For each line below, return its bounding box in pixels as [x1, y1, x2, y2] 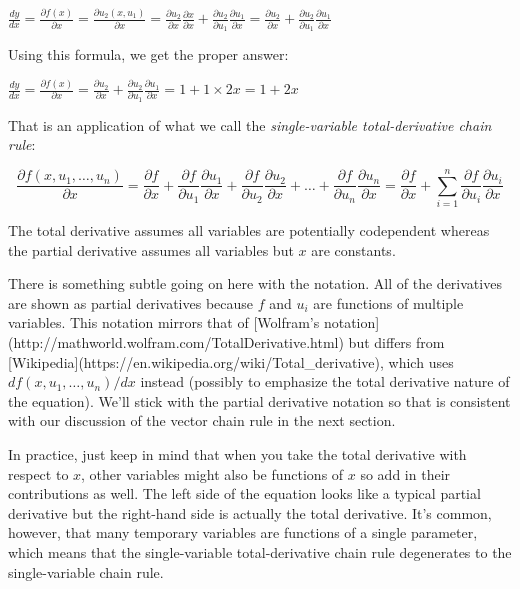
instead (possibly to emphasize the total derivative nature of [140, 371, 510, 392]
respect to [8, 463, 69, 484]
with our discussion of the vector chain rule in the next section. [8, 410, 396, 431]
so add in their [360, 463, 451, 484]
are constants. [311, 239, 396, 260]
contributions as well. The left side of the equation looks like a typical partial [8, 483, 481, 504]
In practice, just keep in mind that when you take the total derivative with [8, 444, 467, 465]
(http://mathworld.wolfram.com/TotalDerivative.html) [8, 332, 344, 353]
